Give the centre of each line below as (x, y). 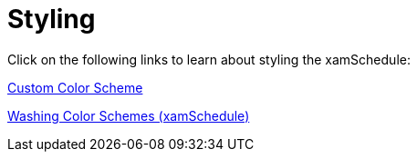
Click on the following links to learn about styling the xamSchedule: (209, 59)
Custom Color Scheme (75, 87)
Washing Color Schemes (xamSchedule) (129, 115)
